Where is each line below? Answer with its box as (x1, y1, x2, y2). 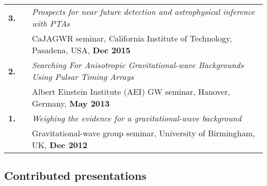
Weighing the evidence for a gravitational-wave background (32, 112, 242, 124)
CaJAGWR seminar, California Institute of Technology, (32, 32, 232, 44)
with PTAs (32, 17, 70, 29)
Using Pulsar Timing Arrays (32, 71, 134, 82)
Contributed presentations (4, 168, 147, 183)
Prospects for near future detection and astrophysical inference (32, 6, 255, 17)
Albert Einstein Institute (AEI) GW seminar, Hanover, (32, 86, 231, 97)
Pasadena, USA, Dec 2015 (32, 44, 131, 56)
